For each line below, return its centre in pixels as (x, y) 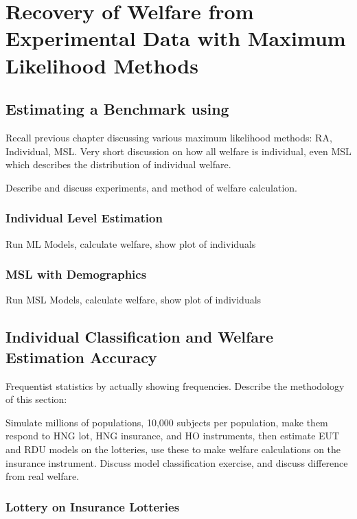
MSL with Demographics (76, 274)
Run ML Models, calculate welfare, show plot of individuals (131, 243)
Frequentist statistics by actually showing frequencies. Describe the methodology (175, 385)
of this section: (36, 399)
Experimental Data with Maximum (176, 38)
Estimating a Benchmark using (117, 109)
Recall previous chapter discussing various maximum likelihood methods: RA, (169, 137)
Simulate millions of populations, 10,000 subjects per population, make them (167, 422)
